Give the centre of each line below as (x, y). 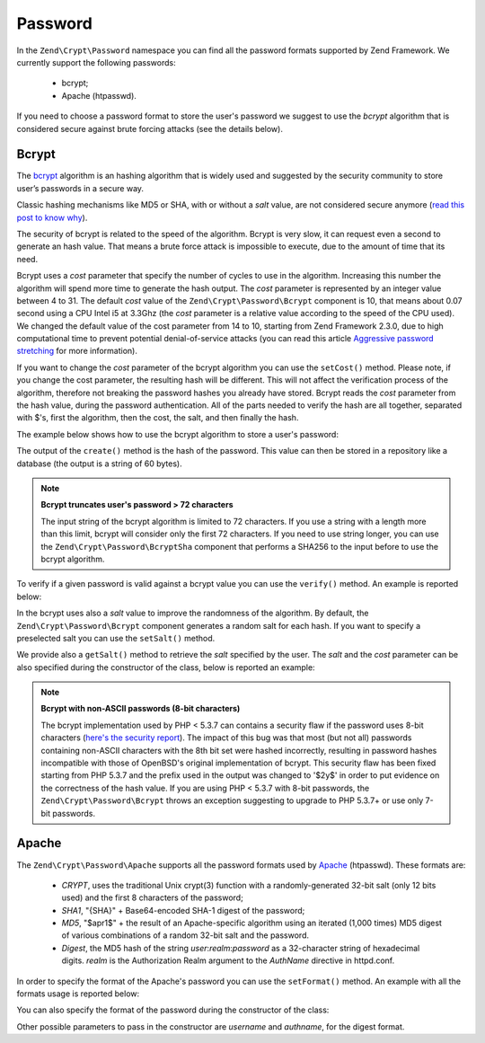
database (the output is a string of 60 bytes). (100, 464)
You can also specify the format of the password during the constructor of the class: (173, 1010)
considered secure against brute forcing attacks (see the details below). (150, 128)
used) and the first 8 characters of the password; (153, 897)
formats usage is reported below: (78, 994)
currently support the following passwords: (96, 62)
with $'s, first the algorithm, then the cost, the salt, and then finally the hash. (158, 418)
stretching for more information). (77, 351)
